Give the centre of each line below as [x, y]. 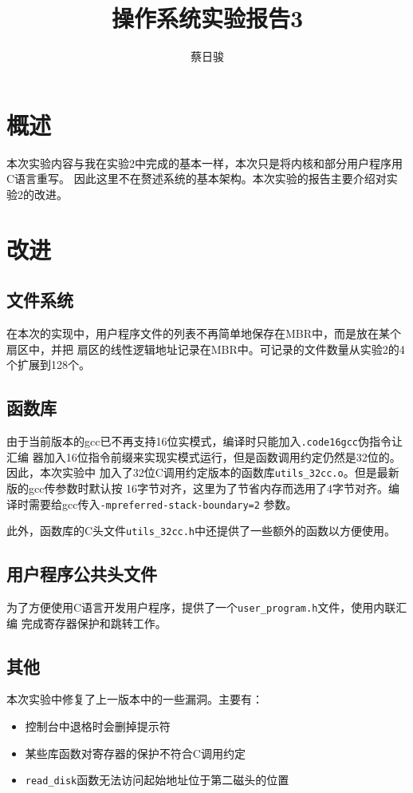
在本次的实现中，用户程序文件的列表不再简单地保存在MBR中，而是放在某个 [204, 333]
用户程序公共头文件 [82, 574]
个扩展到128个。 [48, 365]
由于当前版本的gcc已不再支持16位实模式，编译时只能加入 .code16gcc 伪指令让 [205, 441]
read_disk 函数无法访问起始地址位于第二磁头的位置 [157, 780]
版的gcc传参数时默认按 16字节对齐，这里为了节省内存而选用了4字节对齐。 [198, 488]
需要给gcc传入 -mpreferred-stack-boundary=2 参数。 [163, 504]
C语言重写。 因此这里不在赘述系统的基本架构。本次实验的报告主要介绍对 [197, 178]
